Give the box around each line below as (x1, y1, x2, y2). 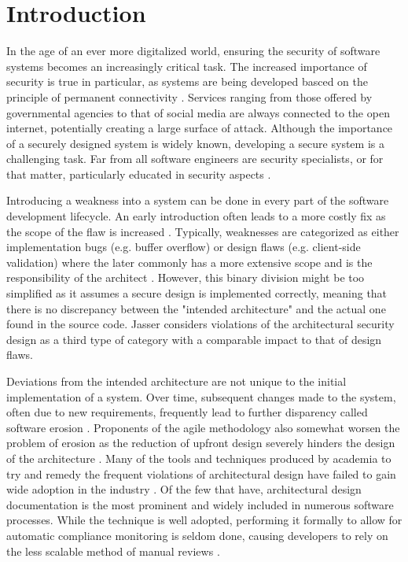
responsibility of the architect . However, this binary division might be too (6, 269, 365, 286)
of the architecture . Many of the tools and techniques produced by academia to (6, 449, 391, 466)
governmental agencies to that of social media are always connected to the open (6, 104, 390, 120)
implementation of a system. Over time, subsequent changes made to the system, (6, 388, 396, 405)
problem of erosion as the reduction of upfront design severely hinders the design (6, 434, 395, 451)
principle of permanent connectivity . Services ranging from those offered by (6, 88, 373, 105)
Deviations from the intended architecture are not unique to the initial (6, 373, 347, 389)
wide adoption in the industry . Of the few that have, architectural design (6, 481, 362, 497)
